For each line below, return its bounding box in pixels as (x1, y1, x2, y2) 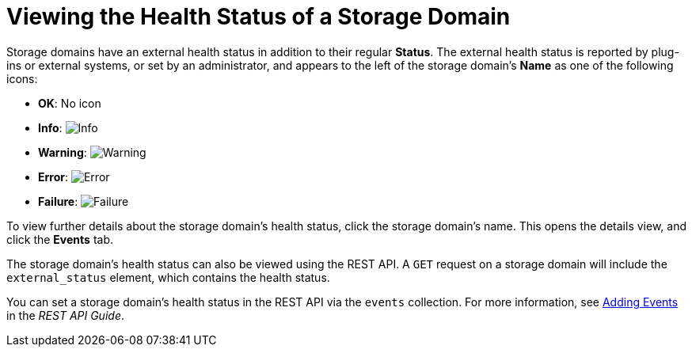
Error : (38, 169, 69, 184)
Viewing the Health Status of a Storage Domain (6, 3, 511, 30)
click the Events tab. (6, 232, 113, 246)
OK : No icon (38, 96, 101, 110)
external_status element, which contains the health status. (6, 270, 330, 284)
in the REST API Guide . (6, 308, 124, 322)
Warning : (38, 145, 87, 159)
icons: (6, 71, 38, 85)
